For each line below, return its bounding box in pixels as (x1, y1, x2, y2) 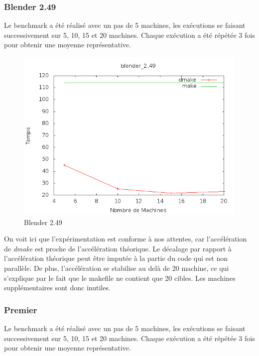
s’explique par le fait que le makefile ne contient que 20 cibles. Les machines (4, 272, 236, 283)
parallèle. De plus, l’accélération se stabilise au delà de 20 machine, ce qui (4, 262, 229, 273)
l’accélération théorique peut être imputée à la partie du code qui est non (4, 253, 228, 263)
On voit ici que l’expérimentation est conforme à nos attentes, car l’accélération (4, 234, 247, 244)
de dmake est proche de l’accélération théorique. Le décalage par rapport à (4, 243, 232, 253)
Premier (4, 303, 37, 316)
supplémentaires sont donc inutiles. (4, 282, 111, 293)
